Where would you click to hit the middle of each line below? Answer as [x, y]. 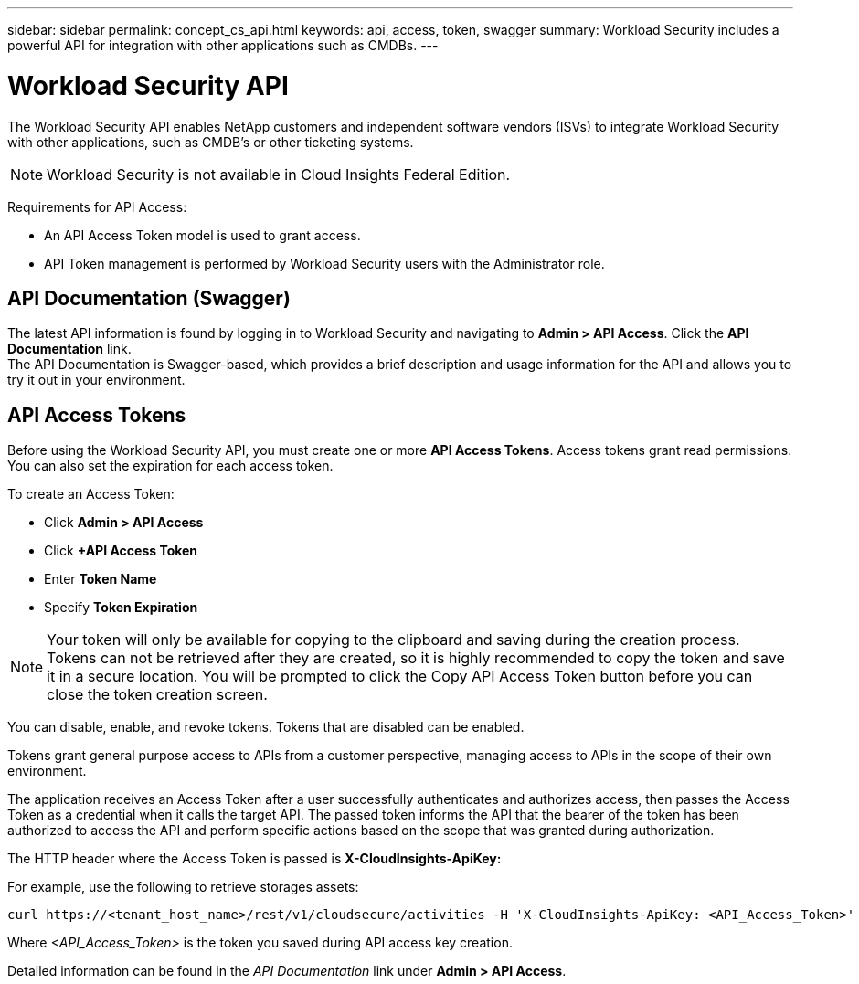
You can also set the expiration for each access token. [170, 466]
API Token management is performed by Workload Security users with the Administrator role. [324, 263]
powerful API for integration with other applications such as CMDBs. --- [223, 45]
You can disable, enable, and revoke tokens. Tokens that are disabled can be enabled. [266, 727]
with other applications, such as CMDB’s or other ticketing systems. [211, 142]
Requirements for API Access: [97, 206]
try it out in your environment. [96, 380]
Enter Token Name [101, 579]
